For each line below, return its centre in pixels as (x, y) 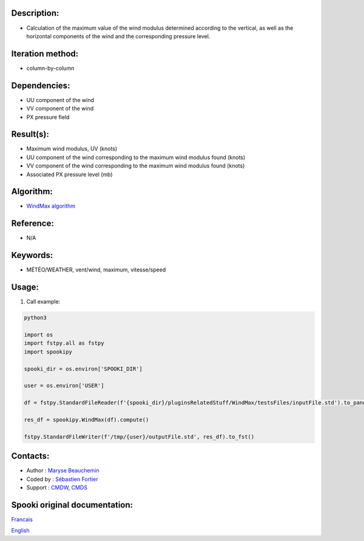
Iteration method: (45, 54)
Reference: (32, 224)
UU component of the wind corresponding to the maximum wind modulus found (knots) (136, 157)
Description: (35, 13)
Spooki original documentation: (72, 505)
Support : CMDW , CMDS (57, 487)
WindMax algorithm (51, 206)
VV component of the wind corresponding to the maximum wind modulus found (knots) (136, 166)
